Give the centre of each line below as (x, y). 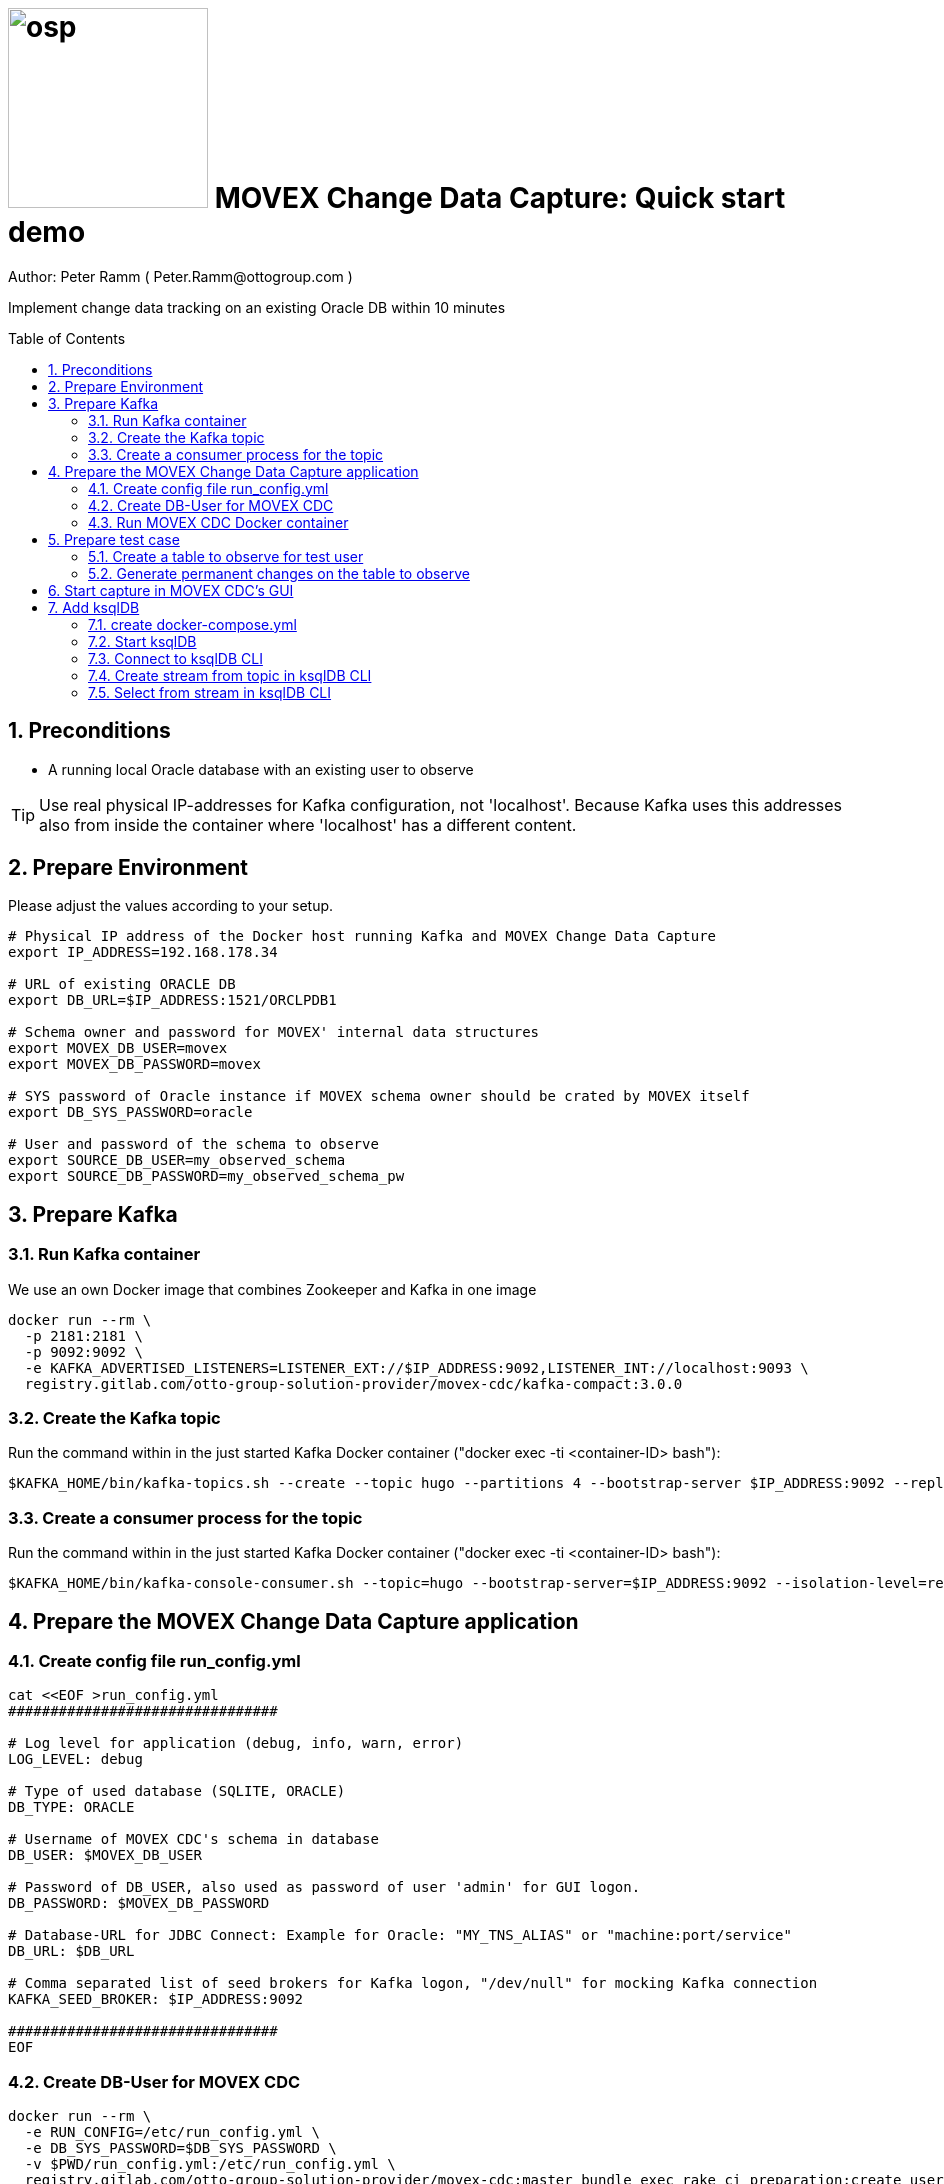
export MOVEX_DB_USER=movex (118, 1048)
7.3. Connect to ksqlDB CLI (175, 658)
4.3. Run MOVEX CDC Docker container (218, 522)
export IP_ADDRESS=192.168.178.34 (143, 952)
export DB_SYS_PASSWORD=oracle (130, 1112)
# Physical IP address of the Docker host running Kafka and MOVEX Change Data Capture (362, 936)
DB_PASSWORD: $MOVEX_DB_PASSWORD (139, 1903)
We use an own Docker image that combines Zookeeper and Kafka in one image (272, 1289)
